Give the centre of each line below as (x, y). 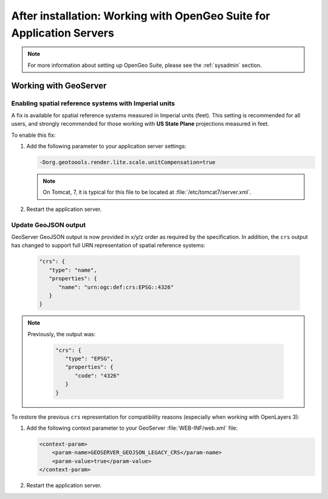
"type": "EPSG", (89, 359)
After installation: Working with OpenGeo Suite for (141, 16)
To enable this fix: (33, 135)
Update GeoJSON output (49, 225)
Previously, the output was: (62, 334)
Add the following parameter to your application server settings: (106, 146)
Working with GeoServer (59, 85)
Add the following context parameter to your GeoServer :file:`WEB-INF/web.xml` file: (132, 428)
